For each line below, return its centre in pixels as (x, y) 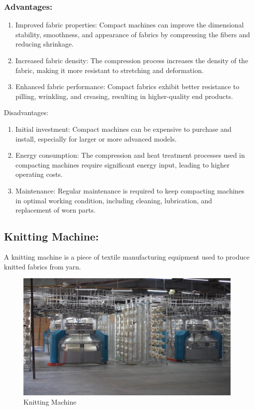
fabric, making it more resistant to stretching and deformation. (109, 70)
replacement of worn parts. (55, 210)
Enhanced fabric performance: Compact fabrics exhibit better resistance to (127, 86)
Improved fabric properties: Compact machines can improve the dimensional (129, 25)
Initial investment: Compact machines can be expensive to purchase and (123, 129)
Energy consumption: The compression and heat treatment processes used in (130, 155)
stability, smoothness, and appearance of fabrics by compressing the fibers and (133, 34)
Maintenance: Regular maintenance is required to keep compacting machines (130, 190)
